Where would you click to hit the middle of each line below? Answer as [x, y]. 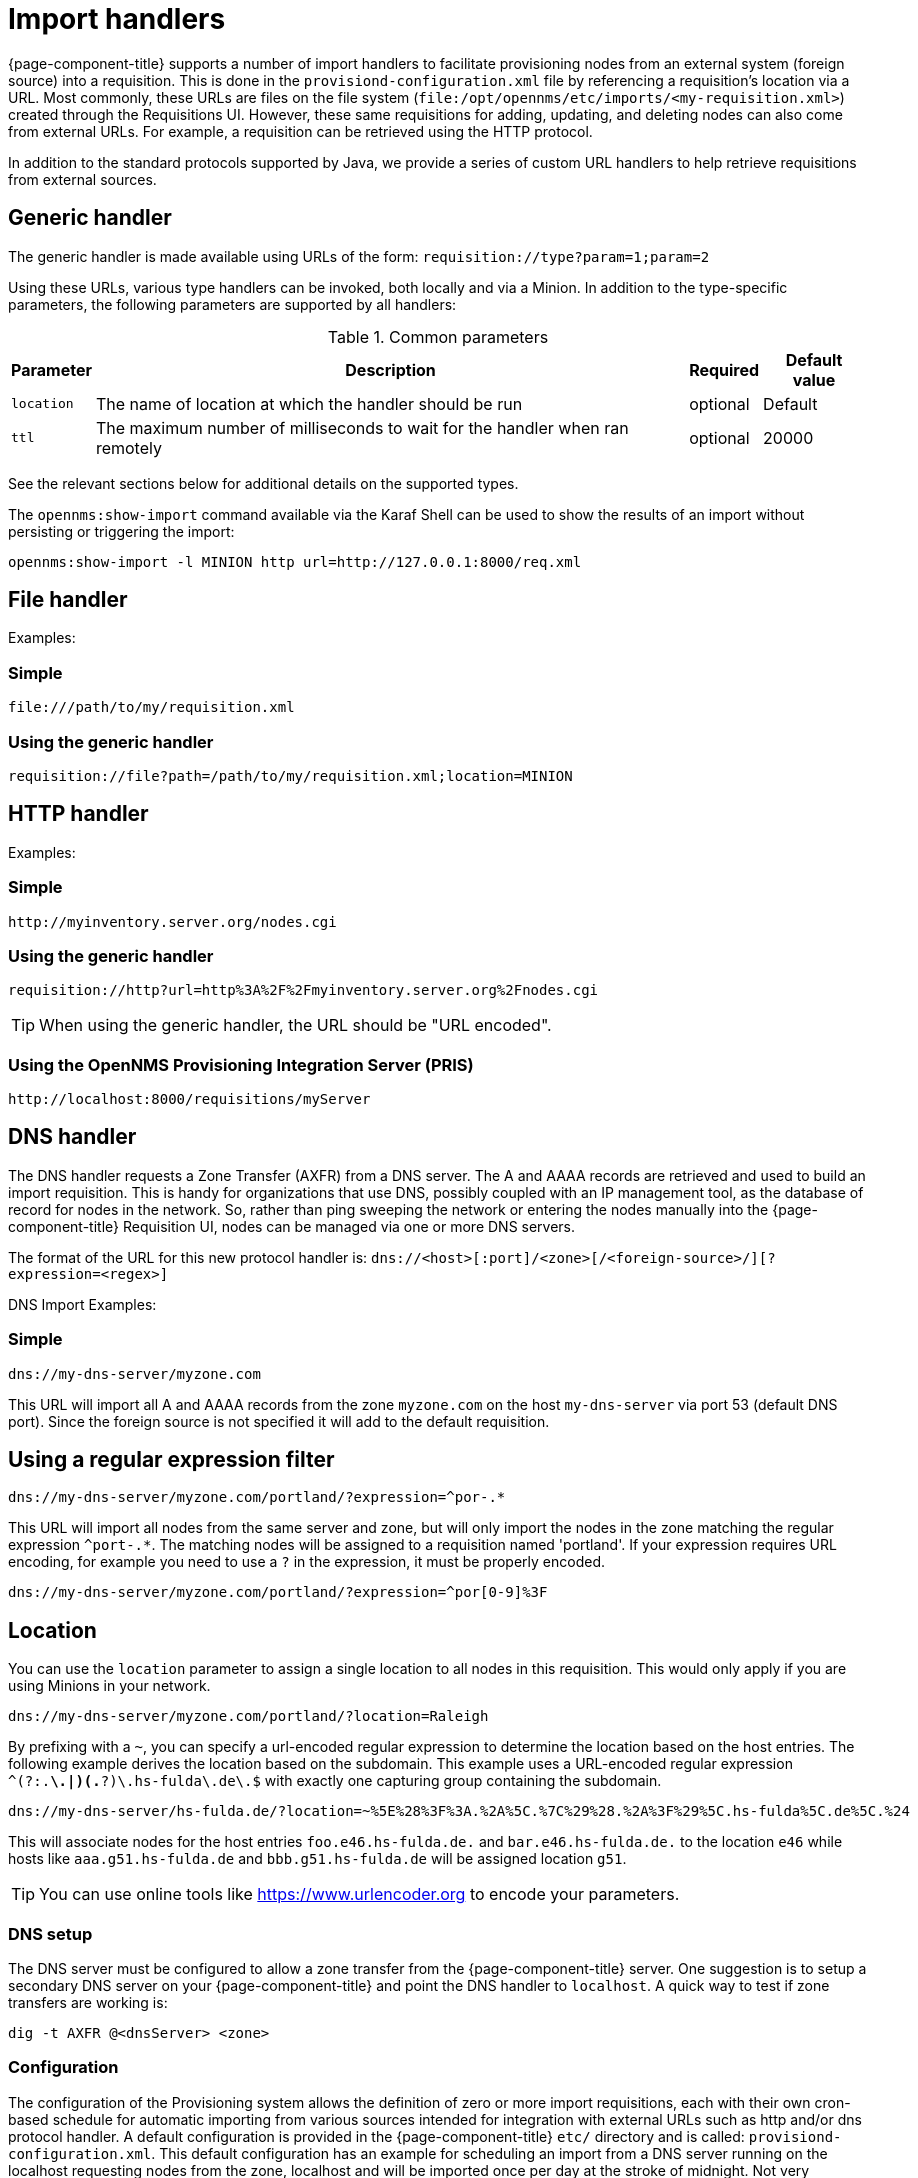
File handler [68, 600]
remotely [128, 447]
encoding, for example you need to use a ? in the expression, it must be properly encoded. [307, 1562]
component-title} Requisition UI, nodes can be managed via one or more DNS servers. [292, 1226]
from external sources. [82, 179]
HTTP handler [78, 814]
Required [724, 369]
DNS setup [50, 1933]
